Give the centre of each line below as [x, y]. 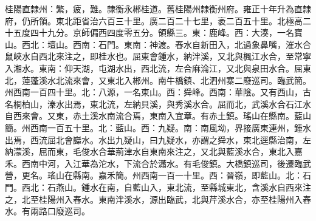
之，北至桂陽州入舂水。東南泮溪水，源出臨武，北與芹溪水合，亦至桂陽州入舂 [158, 199]
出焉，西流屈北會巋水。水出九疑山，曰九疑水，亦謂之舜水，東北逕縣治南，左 [158, 139]
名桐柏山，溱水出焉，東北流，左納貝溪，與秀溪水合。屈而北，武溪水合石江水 [158, 104]
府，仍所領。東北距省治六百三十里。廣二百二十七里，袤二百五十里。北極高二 [158, 20]
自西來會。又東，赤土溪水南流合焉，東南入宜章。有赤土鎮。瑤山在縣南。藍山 [158, 116]
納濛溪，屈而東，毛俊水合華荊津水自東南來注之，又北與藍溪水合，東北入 [149, 151]
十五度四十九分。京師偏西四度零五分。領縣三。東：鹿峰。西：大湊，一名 [149, 32]
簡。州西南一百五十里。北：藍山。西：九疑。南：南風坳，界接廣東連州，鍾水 [158, 127]
